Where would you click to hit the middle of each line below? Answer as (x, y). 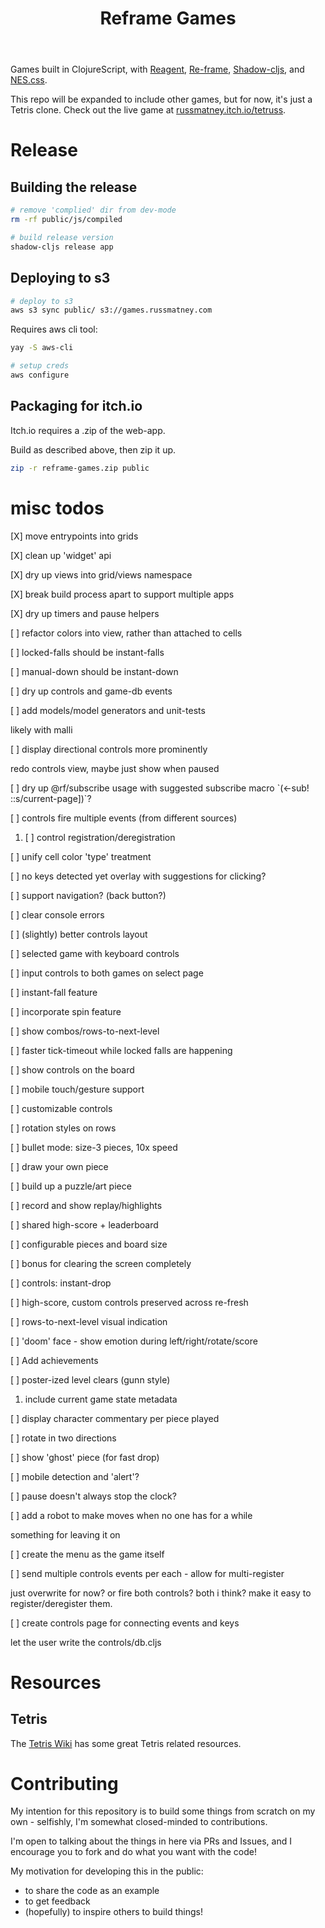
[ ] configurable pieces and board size (89, 1244)
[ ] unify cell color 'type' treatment (81, 856)
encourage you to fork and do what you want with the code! (133, 1852)
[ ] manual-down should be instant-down (94, 671)
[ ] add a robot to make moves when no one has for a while (131, 1515)
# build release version (62, 237)
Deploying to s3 (60, 278)
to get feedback (57, 1901)
